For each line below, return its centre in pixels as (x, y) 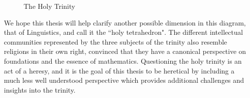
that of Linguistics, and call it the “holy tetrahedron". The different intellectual (124, 32)
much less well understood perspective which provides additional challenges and (124, 80)
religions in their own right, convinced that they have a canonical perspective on (125, 51)
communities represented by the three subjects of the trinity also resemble (116, 41)
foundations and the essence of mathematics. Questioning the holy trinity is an (123, 61)
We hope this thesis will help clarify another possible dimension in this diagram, (125, 22)
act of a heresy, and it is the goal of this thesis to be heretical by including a (119, 70)
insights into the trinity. (40, 89)
